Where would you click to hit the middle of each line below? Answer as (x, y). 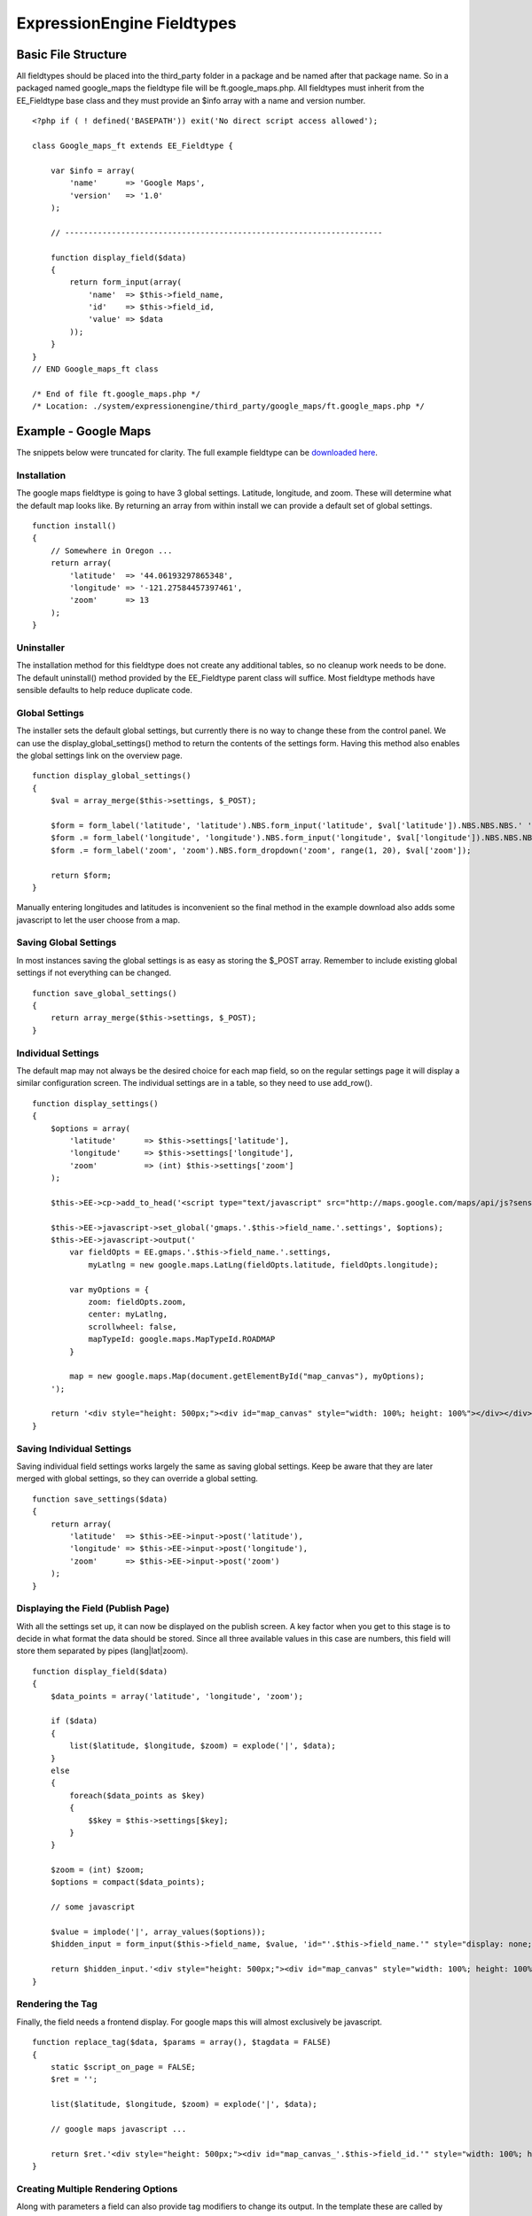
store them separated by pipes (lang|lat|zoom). (102, 1651)
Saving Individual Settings (74, 1448)
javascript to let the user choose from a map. (98, 920)
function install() (74, 526)
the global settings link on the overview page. (100, 756)
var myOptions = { (110, 1289)
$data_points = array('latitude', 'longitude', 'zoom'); (176, 1696)
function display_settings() (95, 1103)
